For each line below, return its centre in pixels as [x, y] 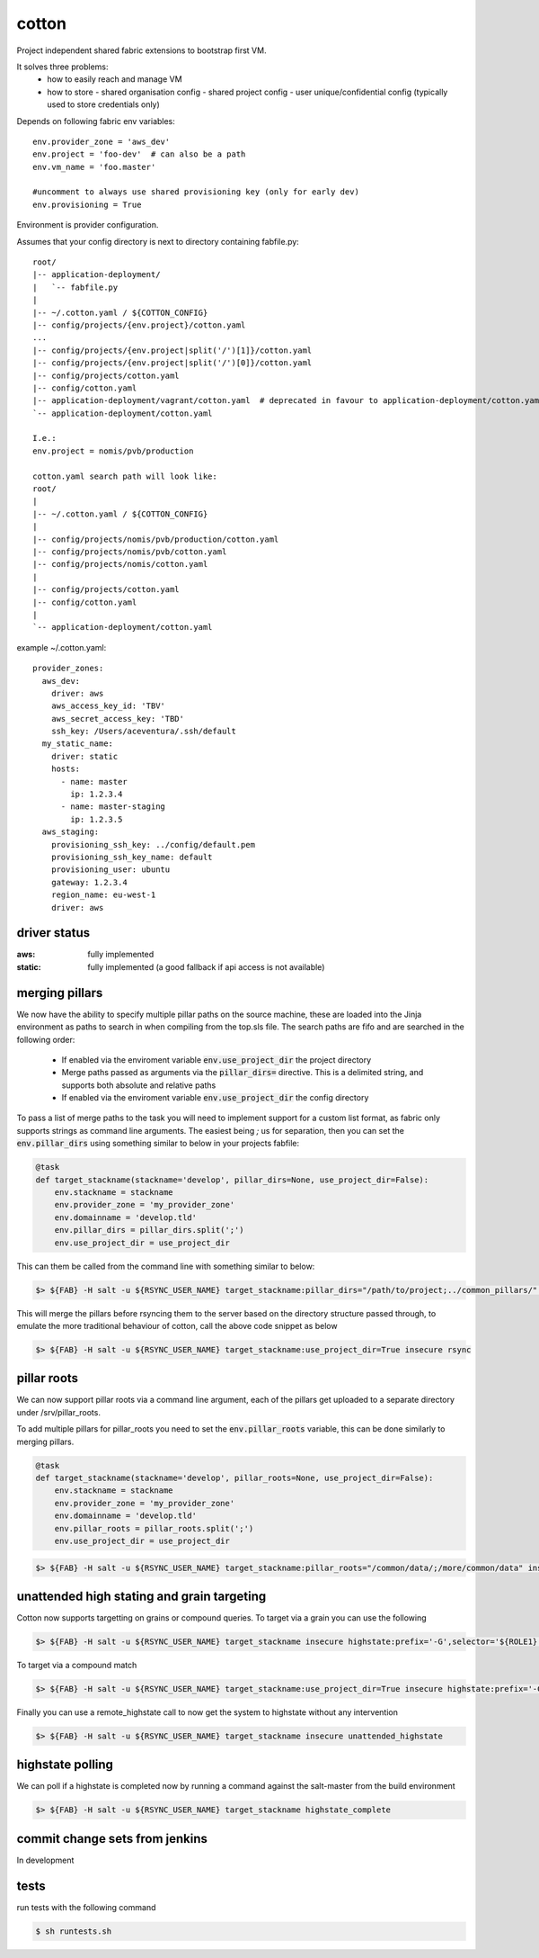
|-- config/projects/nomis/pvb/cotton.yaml [130, 552]
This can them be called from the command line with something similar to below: [166, 1266]
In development [45, 1860]
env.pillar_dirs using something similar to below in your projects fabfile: [158, 1144]
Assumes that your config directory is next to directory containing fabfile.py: [158, 241]
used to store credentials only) [104, 104]
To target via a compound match [77, 1665]
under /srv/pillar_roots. [58, 1412]
